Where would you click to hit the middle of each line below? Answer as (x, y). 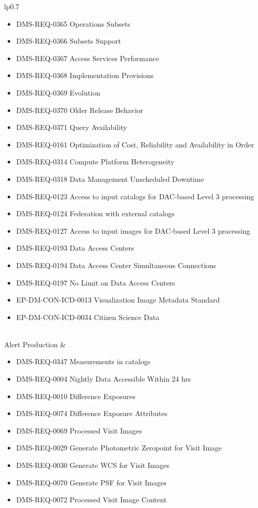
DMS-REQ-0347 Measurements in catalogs (83, 361)
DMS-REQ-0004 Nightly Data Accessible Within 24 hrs (104, 379)
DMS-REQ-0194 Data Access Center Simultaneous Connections (116, 265)
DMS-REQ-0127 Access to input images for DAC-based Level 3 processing (133, 230)
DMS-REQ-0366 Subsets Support (69, 41)
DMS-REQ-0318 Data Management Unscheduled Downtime (110, 178)
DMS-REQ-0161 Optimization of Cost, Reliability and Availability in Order (135, 144)
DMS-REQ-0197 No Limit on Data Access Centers (96, 282)
